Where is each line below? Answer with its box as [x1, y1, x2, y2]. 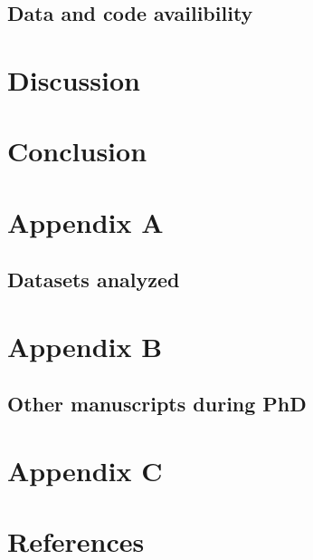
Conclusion [7, 132, 147, 169]
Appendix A [7, 203, 164, 240]
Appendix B [7, 327, 163, 364]
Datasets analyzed [7, 266, 180, 294]
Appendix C [7, 452, 163, 489]
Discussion [7, 61, 140, 98]
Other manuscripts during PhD [7, 390, 307, 418]
